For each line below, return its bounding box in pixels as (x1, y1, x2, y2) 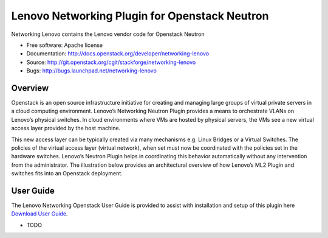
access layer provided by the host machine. (11, 125, 121, 132)
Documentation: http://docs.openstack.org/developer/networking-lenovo (26, 50, 210, 57)
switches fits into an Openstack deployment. (11, 170, 123, 177)
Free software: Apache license (26, 41, 103, 49)
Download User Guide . (11, 210, 68, 217)
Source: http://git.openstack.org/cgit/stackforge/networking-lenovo (26, 58, 196, 66)
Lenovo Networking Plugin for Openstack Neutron (11, 9, 269, 23)
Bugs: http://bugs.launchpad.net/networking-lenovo (26, 67, 157, 74)
